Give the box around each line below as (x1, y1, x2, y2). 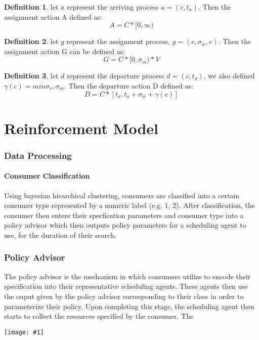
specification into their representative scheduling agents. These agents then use (4, 281, 248, 291)
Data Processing (4, 149, 72, 161)
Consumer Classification (4, 171, 90, 181)
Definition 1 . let (4, 2, 59, 12)
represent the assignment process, (66, 36, 170, 47)
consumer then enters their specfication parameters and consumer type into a (4, 209, 244, 220)
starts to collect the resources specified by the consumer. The (4, 311, 194, 321)
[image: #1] (4, 328, 44, 336)
